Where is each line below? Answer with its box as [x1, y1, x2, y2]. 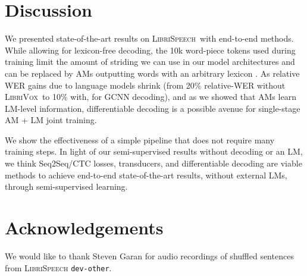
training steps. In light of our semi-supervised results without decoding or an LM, [5, 145, 303, 158]
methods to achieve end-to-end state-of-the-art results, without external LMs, [5, 168, 287, 181]
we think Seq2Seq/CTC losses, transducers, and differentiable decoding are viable [5, 157, 302, 170]
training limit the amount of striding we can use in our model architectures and [5, 55, 295, 68]
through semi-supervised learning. [5, 180, 128, 193]
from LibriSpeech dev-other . [5, 261, 112, 274]
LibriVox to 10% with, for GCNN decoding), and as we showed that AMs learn [5, 90, 296, 103]
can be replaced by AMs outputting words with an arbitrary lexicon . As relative [5, 67, 300, 79]
